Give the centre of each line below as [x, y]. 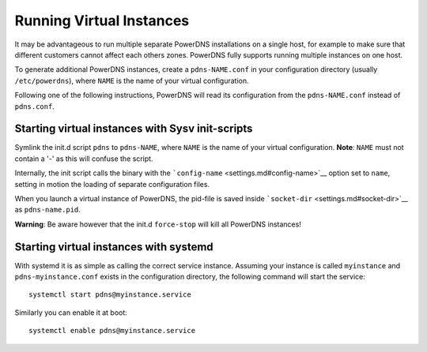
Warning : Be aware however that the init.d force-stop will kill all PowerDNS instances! [158, 224]
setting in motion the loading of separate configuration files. [112, 184]
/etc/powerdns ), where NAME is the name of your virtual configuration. [132, 81]
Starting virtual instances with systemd [114, 247]
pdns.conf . [34, 106]
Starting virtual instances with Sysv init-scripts [134, 129]
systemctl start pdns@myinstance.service [110, 295]
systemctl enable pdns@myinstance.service [112, 331]
